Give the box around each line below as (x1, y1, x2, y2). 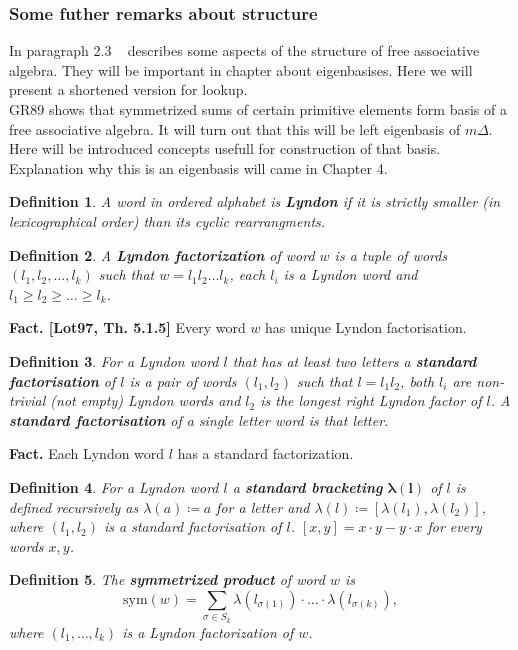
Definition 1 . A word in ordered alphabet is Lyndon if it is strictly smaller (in (9, 191, 501, 212)
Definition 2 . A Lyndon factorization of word (9, 244, 315, 265)
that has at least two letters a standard (232, 350, 477, 371)
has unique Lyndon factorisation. (265, 317, 467, 338)
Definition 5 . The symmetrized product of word (9, 569, 325, 590)
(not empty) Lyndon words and (50, 390, 241, 411)
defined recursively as (9, 496, 139, 517)
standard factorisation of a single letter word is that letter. (9, 409, 389, 430)
